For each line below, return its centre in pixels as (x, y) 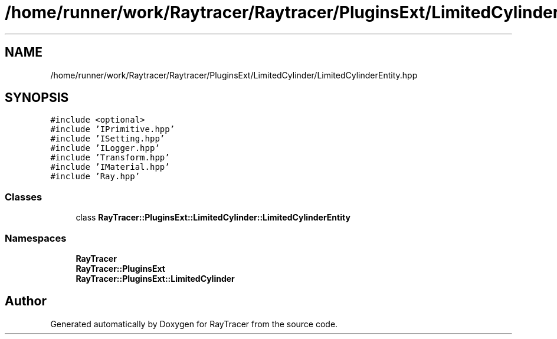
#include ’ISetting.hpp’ (108, 139)
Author (26, 301)
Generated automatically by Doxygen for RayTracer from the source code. (194, 324)
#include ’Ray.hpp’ (95, 177)
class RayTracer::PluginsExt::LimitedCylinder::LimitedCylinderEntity (213, 218)
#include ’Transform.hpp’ (110, 158)
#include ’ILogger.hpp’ (105, 148)
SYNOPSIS (37, 98)
